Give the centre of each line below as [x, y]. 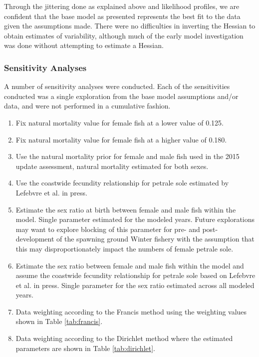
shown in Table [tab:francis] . [59, 321]
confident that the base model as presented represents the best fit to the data [122, 16]
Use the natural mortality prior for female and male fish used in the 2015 [128, 156]
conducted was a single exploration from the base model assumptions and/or [121, 96]
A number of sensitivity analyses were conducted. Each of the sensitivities [117, 86]
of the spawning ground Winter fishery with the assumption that [155, 239]
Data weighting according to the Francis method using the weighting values [131, 311]
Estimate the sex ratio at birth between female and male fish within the [126, 209]
